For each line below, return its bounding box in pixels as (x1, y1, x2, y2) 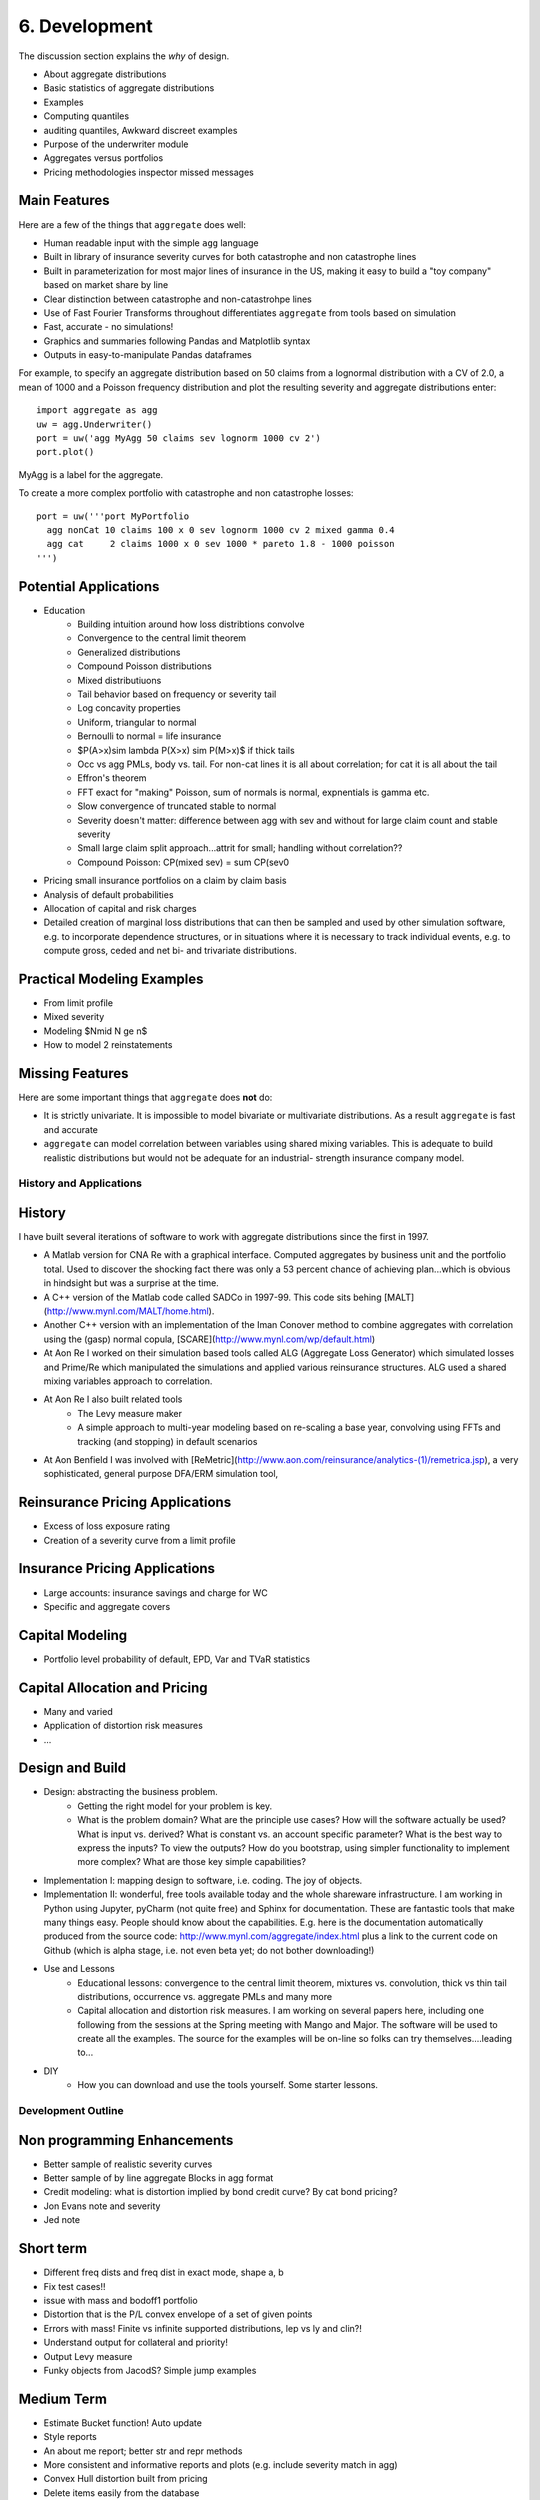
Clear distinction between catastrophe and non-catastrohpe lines (43, 293, 312, 305)
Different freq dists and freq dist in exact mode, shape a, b (43, 2266, 284, 2279)
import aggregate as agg (36, 405, 158, 416)
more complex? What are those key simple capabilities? (77, 1856, 307, 1868)
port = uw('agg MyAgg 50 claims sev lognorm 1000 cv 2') (36, 433, 322, 444)
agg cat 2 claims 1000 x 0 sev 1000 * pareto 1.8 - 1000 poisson (46, 538, 395, 550)
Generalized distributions (77, 646, 181, 658)
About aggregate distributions (43, 68, 167, 80)
